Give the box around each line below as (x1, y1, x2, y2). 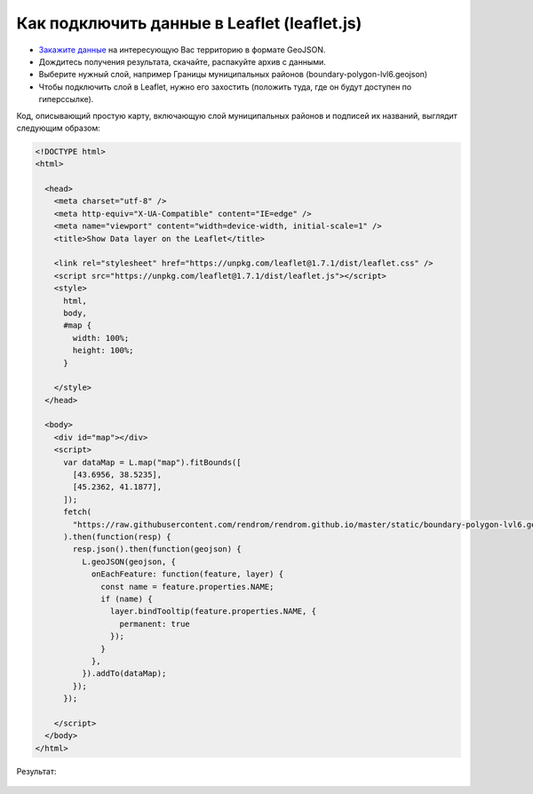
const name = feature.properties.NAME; (100, 582, 274, 592)
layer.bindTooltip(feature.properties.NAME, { (109, 607, 317, 616)
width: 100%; (72, 333, 130, 343)
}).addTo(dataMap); (81, 669, 167, 679)
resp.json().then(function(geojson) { (72, 544, 242, 554)
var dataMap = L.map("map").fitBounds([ (63, 457, 242, 467)
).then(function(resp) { (63, 531, 172, 542)
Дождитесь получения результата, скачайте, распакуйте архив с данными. (38, 56, 326, 67)
